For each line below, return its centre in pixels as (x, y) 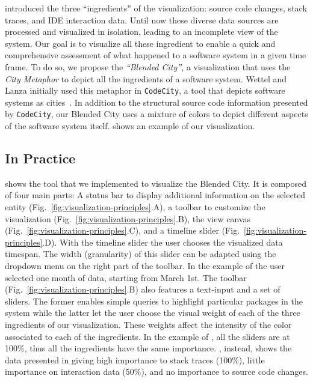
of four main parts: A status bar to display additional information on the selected (155, 195)
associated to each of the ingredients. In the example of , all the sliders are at (147, 336)
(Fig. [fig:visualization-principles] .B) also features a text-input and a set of (143, 289)
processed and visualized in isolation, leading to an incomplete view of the (141, 32)
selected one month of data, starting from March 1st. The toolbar (126, 277)
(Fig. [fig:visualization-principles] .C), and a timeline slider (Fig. (122, 230)
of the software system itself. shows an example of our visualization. (130, 126)
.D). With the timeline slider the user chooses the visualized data (163, 242)
